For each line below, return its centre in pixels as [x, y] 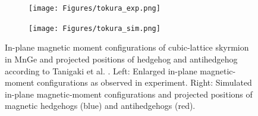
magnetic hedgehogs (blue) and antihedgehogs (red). [100, 106]
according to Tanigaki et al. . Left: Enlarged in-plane [101, 70]
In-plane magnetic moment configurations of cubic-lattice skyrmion [127, 47]
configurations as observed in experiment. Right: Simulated [144, 82]
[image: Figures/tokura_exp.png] [95, 8]
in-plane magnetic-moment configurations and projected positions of [129, 94]
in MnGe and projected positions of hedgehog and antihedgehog [121, 59]
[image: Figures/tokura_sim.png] [95, 28]
